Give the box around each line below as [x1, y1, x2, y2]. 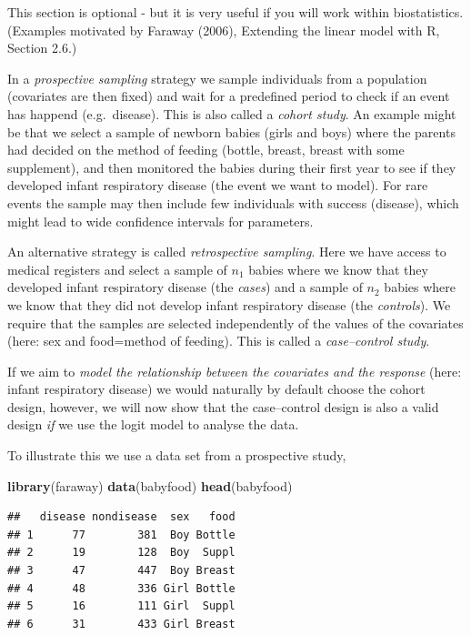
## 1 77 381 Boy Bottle [7, 528, 235, 541]
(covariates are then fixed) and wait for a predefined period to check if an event [7, 86, 450, 106]
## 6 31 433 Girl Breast [7, 617, 235, 630]
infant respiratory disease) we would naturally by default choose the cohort [7, 379, 426, 398]
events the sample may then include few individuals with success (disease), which [7, 193, 459, 212]
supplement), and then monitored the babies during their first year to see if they [7, 157, 456, 176]
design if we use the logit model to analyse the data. [7, 415, 299, 434]
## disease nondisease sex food [7, 510, 235, 524]
